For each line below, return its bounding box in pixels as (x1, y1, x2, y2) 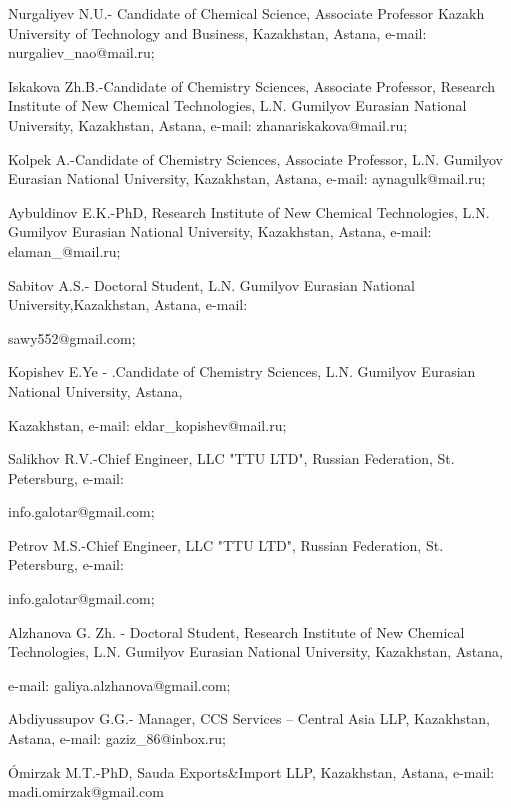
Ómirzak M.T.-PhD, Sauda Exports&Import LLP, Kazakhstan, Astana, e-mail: (8, 761, 495, 782)
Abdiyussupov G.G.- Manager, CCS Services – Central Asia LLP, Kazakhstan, (8, 708, 490, 729)
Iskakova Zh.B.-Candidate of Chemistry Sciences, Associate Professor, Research (8, 75, 496, 96)
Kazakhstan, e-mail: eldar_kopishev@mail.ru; (8, 414, 287, 435)
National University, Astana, (8, 380, 183, 401)
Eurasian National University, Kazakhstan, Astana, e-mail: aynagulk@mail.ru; (8, 168, 486, 189)
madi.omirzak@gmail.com (8, 781, 164, 802)
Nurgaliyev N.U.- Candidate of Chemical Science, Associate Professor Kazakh (8, 3, 485, 23)
